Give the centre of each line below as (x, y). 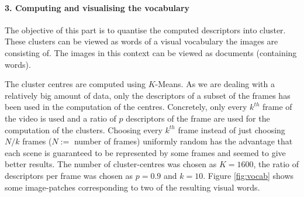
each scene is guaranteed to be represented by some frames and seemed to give (145, 152)
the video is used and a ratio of (61, 118)
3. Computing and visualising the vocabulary (97, 7)
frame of (277, 107)
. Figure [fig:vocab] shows (248, 175)
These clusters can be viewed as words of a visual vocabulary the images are (141, 41)
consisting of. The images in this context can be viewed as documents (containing (151, 52)
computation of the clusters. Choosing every (84, 129)
